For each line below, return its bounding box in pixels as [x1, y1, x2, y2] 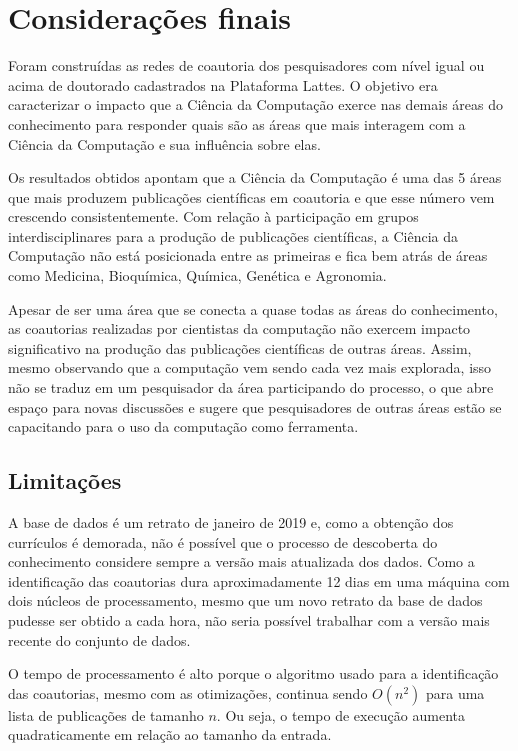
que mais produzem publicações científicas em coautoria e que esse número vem [8, 186, 495, 207]
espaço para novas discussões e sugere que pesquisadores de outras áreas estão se [8, 396, 502, 417]
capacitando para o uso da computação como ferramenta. [8, 416, 359, 437]
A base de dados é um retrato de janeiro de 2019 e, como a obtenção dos [8, 512, 454, 533]
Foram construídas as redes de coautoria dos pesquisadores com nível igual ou [8, 55, 485, 76]
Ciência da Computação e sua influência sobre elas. [8, 133, 321, 154]
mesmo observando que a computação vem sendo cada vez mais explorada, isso [8, 357, 492, 378]
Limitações [8, 465, 122, 496]
